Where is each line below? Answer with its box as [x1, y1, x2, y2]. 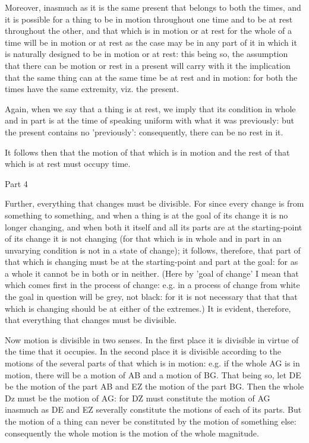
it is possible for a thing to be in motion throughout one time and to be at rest [5, 12, 293, 25]
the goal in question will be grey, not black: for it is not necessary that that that [5, 290, 298, 303]
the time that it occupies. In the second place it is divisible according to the [5, 345, 282, 357]
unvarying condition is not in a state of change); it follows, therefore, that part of [5, 243, 301, 256]
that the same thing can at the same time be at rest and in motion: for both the [5, 71, 298, 83]
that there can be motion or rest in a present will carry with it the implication [5, 59, 291, 71]
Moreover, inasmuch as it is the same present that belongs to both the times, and [5, 1, 301, 13]
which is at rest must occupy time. [5, 157, 131, 170]
